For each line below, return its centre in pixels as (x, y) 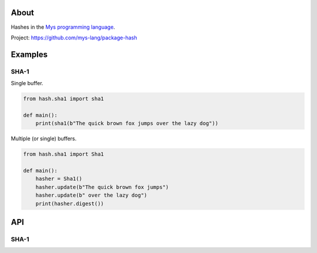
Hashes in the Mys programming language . (63, 27)
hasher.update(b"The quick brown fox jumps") (102, 187)
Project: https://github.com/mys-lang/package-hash (74, 38)
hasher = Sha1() (59, 179)
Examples (29, 54)
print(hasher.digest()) (70, 203)
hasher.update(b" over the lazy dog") (91, 195)
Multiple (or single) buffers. (44, 139)
